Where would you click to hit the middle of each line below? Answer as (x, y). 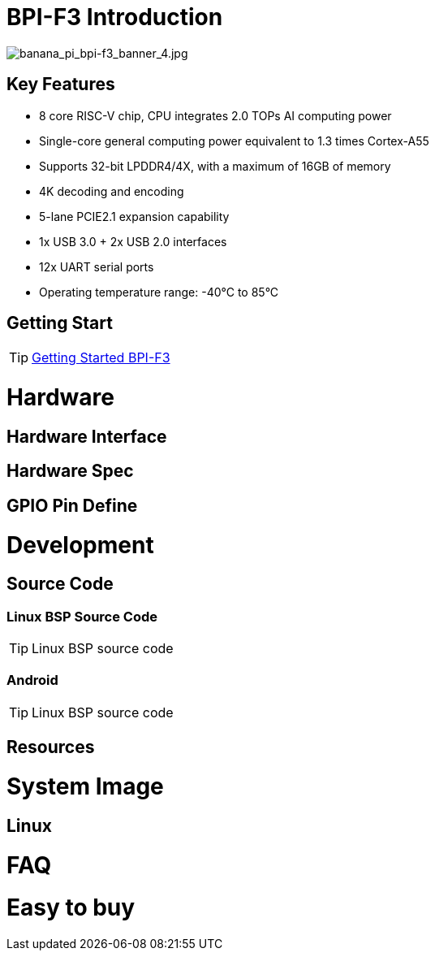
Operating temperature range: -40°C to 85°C (159, 292)
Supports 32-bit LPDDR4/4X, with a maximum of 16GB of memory (215, 166)
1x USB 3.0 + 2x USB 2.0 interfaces (133, 241)
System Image (85, 786)
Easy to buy (71, 908)
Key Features (61, 84)
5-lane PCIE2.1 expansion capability (134, 216)
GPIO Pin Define (72, 505)
